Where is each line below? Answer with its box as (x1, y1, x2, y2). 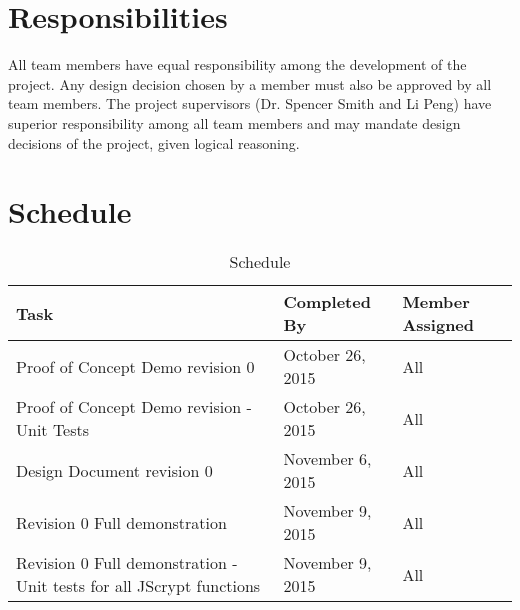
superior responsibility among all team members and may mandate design (8, 112, 461, 133)
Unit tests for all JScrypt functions (16, 574, 261, 598)
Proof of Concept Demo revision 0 (16, 354, 255, 378)
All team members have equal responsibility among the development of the (8, 54, 467, 75)
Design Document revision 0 (16, 458, 213, 482)
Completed (283, 290, 371, 314)
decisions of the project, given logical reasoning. (8, 132, 300, 153)
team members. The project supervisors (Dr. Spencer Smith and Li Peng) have (8, 93, 492, 114)
